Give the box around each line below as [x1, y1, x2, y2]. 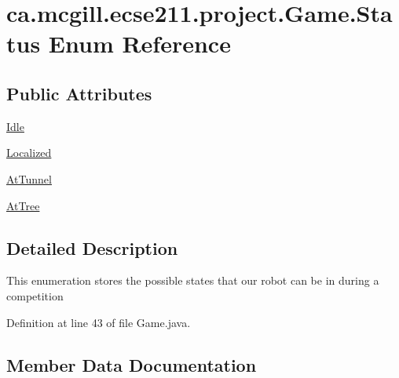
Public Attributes [6, 81, 152, 105]
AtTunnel [6, 170, 52, 187]
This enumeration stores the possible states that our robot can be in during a [6, 272, 379, 289]
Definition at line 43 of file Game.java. [6, 314, 191, 330]
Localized [6, 144, 52, 161]
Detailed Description [6, 235, 178, 260]
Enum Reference [48, 27, 231, 60]
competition [6, 287, 64, 303]
